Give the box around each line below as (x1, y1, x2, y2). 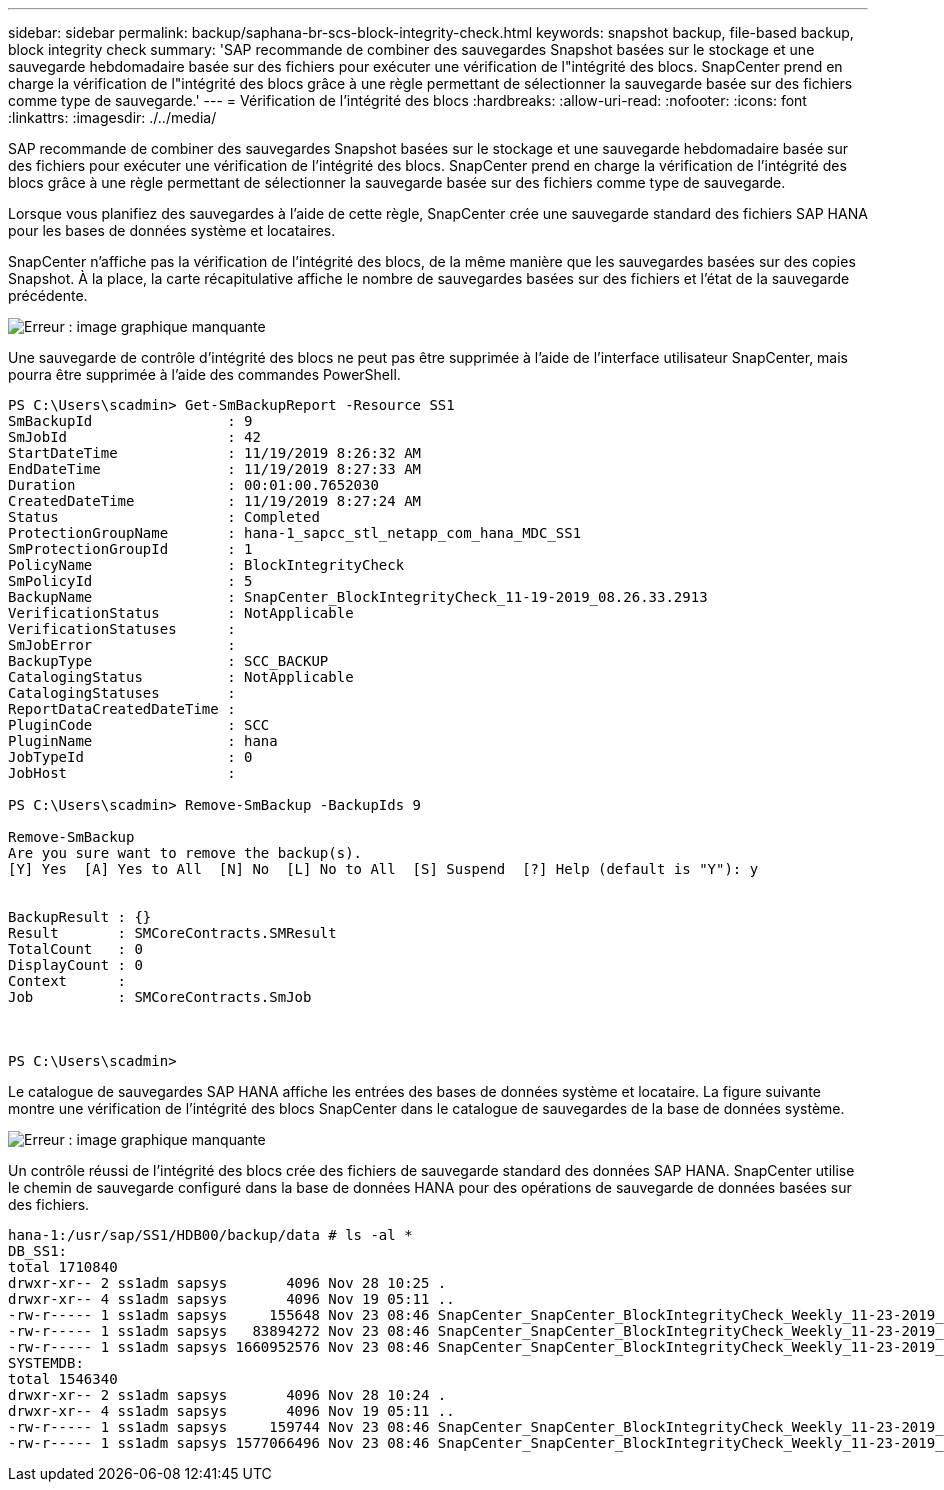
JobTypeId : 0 (8, 749, 253, 765)
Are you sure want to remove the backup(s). (8, 845, 363, 861)
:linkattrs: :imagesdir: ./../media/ (8, 109, 217, 126)
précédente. (8, 287, 88, 304)
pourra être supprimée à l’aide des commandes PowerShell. (8, 366, 401, 383)
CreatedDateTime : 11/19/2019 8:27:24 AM (8, 493, 422, 509)
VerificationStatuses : (8, 621, 236, 637)
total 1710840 (8, 1259, 118, 1275)
